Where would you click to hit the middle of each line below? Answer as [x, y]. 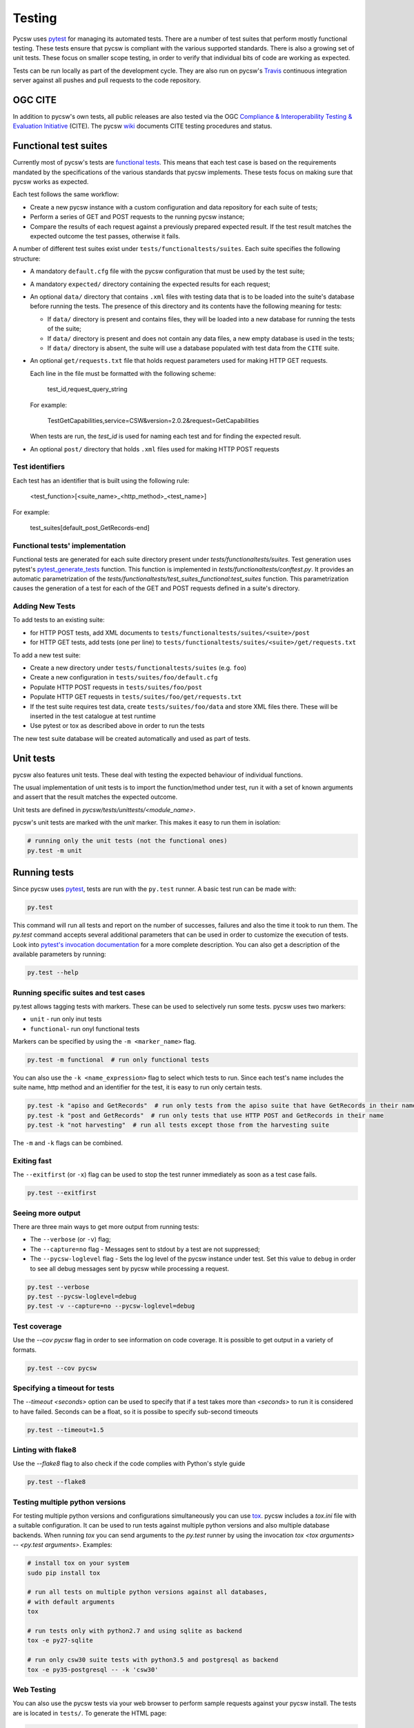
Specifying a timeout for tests [64, 1388]
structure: [27, 259]
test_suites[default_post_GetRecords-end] [90, 528]
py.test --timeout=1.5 [66, 1430]
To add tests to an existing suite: [59, 620]
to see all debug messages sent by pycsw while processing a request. [130, 1268]
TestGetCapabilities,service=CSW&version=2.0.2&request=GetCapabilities [153, 420]
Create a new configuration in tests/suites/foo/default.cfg [124, 677]
